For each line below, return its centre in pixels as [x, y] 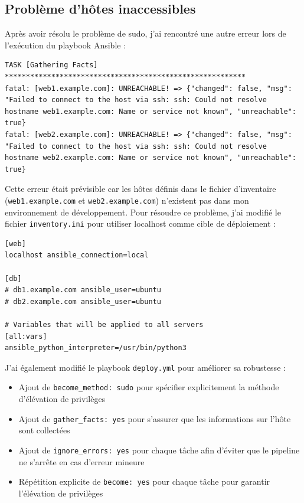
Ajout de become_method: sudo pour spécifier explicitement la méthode [149, 387]
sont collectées [44, 430]
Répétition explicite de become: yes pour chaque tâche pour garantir [144, 481]
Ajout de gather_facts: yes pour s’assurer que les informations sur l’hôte [155, 418]
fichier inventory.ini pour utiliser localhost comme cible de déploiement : [140, 223]
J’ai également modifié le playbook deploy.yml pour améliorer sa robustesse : [145, 367]
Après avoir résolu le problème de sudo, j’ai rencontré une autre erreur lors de [146, 33]
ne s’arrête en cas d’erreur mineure [81, 461]
